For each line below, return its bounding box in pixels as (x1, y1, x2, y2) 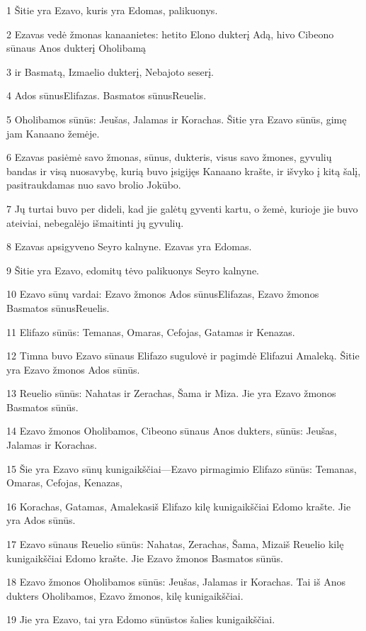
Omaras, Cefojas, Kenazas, (6, 475, 122, 490)
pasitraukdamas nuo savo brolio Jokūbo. (6, 177, 181, 192)
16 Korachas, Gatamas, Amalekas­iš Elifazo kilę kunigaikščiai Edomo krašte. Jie (6, 498, 351, 513)
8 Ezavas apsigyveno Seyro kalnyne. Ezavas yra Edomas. (6, 239, 252, 254)
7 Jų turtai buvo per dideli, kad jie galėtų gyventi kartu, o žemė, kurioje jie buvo (6, 201, 358, 216)
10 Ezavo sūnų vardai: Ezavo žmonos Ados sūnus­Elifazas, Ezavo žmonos (6, 286, 319, 301)
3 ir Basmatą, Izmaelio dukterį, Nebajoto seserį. (6, 64, 214, 79)
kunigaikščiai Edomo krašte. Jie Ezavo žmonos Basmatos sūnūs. (6, 550, 283, 565)
